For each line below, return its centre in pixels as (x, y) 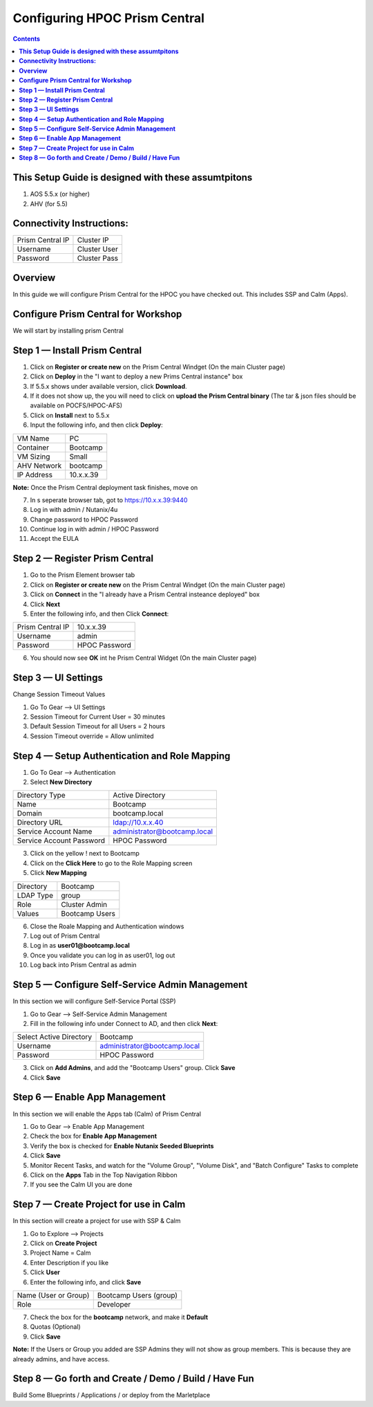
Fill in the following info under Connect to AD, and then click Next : (124, 1023)
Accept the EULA (55, 539)
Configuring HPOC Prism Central (109, 18)
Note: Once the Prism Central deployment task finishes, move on (105, 487)
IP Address (35, 475)
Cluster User (98, 249)
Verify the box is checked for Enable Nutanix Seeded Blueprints (122, 1146)
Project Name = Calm (60, 1253)
